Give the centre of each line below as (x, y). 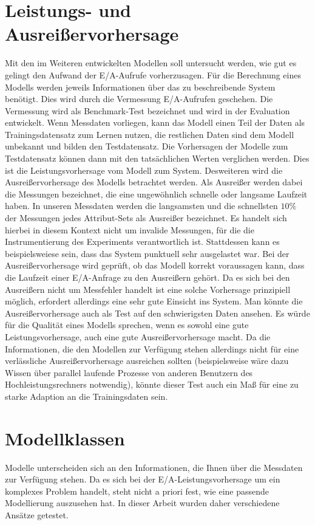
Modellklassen (65, 438)
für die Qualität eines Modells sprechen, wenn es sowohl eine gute (127, 325)
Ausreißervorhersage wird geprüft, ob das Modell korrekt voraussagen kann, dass (155, 265)
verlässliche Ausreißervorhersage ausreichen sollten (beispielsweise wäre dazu (147, 361)
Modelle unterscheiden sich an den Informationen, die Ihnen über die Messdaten (154, 467)
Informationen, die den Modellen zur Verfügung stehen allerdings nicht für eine (152, 348)
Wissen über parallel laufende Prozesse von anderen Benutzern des (129, 372)
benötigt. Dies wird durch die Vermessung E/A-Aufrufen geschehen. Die (139, 99)
